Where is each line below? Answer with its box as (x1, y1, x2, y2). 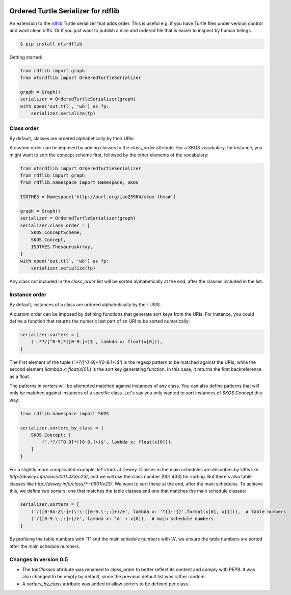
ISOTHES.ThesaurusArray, (31, 244, 93, 250)
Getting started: (9, 54, 43, 60)
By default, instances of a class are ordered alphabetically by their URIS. (9, 302, 162, 308)
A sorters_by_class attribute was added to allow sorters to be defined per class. (22, 581, 190, 587)
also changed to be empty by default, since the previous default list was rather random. (22, 574, 206, 580)
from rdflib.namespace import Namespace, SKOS (20, 180, 139, 185)
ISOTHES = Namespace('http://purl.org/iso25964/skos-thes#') (20, 194, 176, 200)
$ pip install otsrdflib (20, 41, 83, 47)
